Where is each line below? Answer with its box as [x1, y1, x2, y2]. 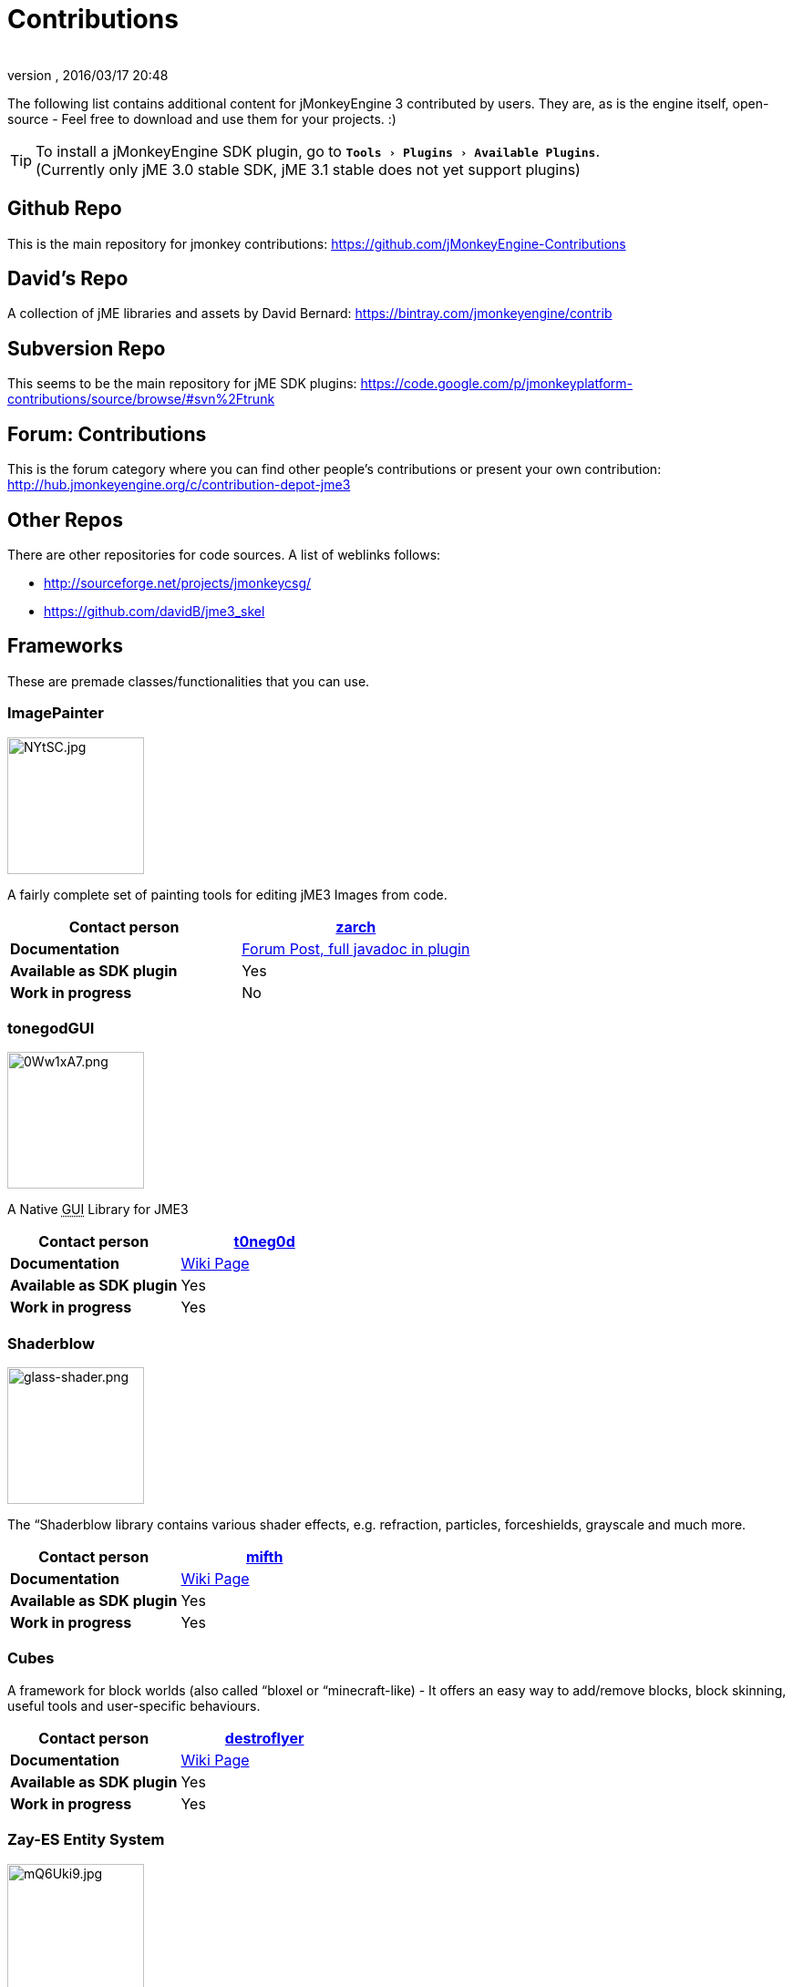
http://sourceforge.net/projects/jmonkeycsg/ [44, 574, 312, 591]
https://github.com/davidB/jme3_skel [44, 602, 265, 619]
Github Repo [7, 197, 122, 221]
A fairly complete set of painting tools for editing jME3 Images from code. [7, 886, 448, 902]
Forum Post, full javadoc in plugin [242, 939, 470, 958]
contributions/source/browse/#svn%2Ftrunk [7, 391, 275, 407]
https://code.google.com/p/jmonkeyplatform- [360, 376, 633, 392]
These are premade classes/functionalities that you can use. [7, 673, 370, 689]
